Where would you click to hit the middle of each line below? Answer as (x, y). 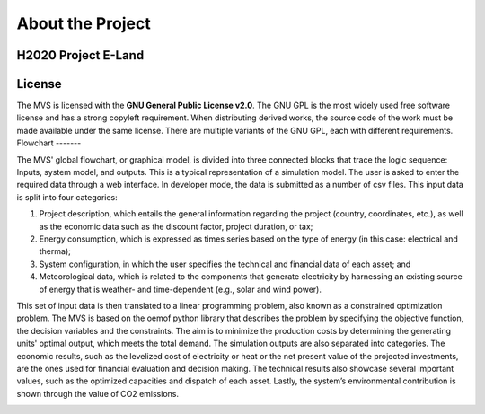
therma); (55, 251)
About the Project (84, 23)
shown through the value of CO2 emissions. (98, 393)
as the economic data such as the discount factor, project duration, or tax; (176, 226)
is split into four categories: (67, 197)
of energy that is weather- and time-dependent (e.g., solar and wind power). (181, 289)
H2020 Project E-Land (80, 55)
